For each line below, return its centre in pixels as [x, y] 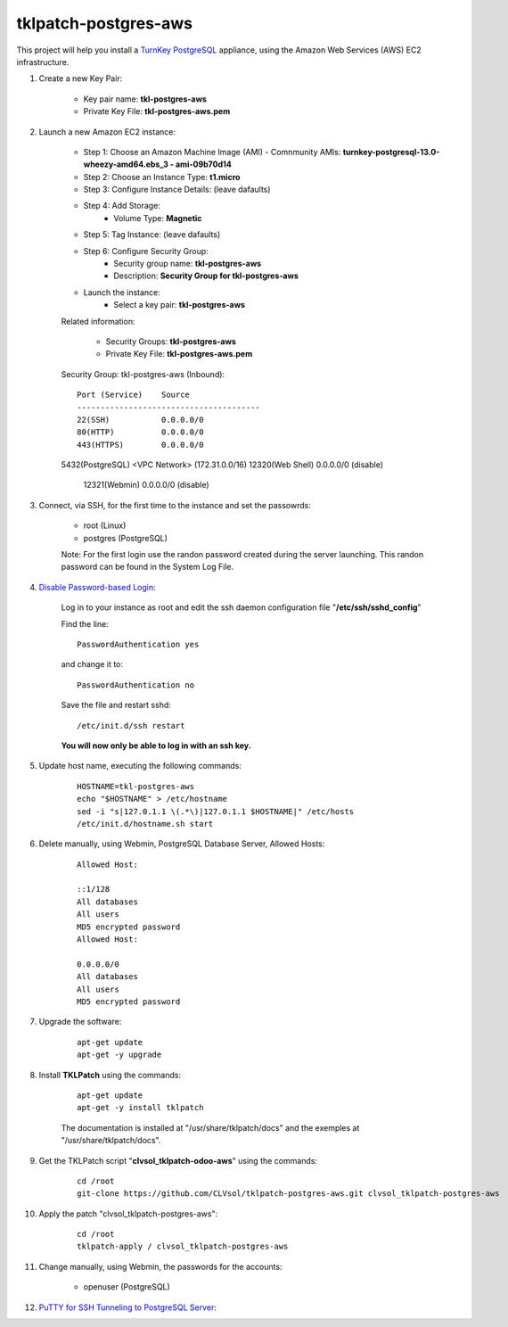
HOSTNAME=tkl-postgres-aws [136, 786]
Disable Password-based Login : [97, 587]
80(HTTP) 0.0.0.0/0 [140, 432]
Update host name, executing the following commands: [140, 766]
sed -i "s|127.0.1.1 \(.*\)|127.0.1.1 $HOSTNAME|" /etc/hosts [216, 811]
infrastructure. [43, 62]
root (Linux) [105, 525]
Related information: [98, 321]
